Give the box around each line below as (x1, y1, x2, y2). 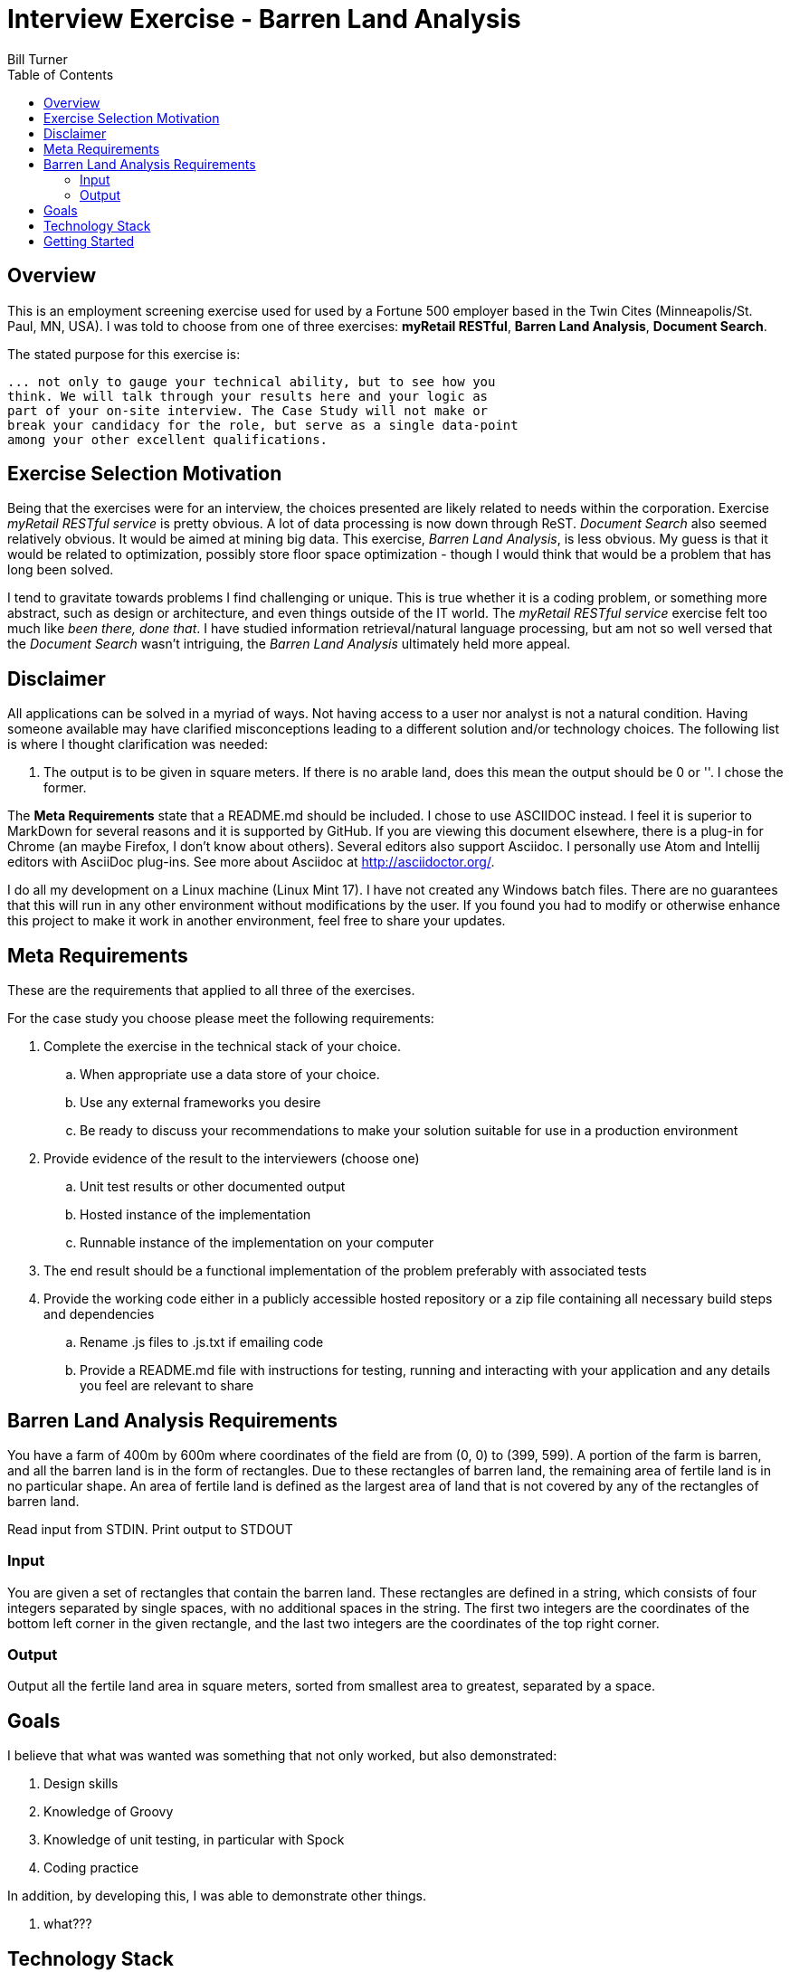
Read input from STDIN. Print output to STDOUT (7, 1521, 293, 1537)
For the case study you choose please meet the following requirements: (7, 1010, 434, 1027)
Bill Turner (7, 51, 68, 67)
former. (43, 780, 87, 796)
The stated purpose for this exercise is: (7, 346, 241, 362)
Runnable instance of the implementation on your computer (80, 1235, 434, 1251)
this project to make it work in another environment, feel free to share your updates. (7, 913, 506, 929)
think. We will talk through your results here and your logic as (7, 388, 489, 403)
